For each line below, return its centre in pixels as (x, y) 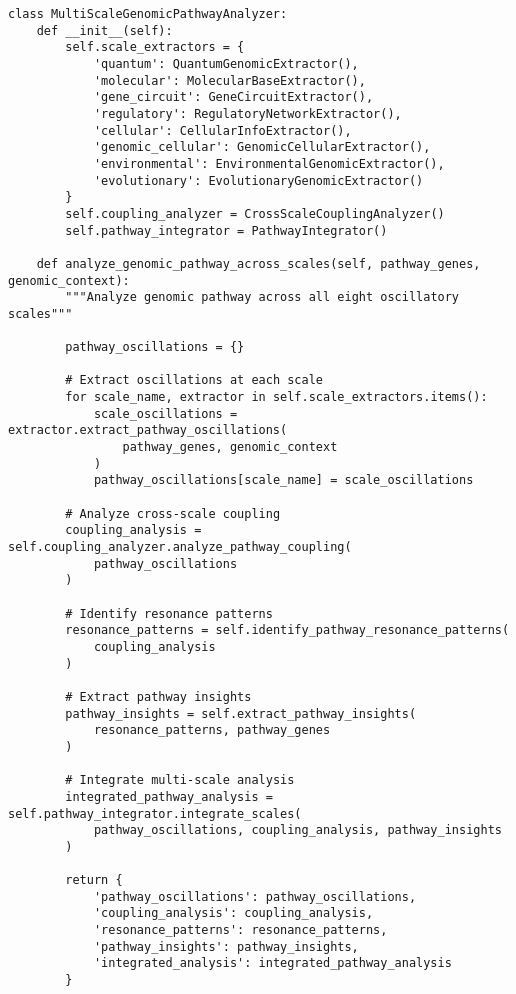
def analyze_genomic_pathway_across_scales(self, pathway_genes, (258, 263)
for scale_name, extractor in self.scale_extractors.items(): (276, 397)
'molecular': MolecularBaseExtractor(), (229, 80)
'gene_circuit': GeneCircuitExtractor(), (233, 97)
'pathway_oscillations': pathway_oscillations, (255, 896)
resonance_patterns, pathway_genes (212, 730)
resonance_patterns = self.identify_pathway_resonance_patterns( (287, 630)
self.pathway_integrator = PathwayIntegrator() (226, 230)
